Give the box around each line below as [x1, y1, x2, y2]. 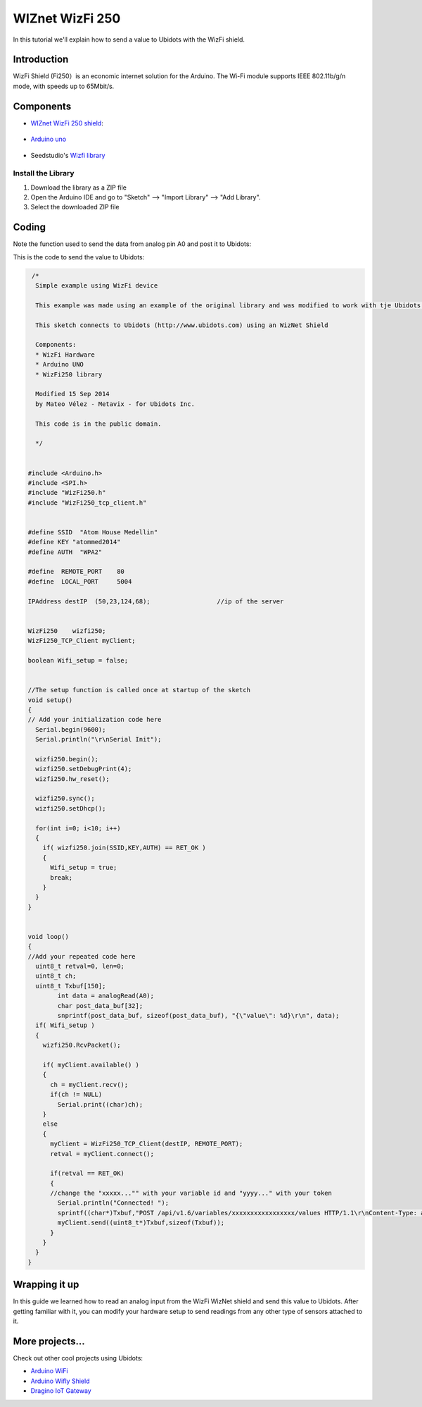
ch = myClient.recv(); [50, 1081, 129, 1088]
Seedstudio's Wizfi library [30, 151, 105, 159]
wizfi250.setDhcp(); [35, 804, 106, 812]
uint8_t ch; [35, 972, 77, 980]
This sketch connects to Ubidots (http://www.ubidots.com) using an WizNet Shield [35, 321, 328, 329]
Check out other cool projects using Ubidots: [13, 1353, 143, 1362]
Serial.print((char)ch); [57, 1100, 143, 1108]
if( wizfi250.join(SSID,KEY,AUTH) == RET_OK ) [42, 844, 207, 852]
